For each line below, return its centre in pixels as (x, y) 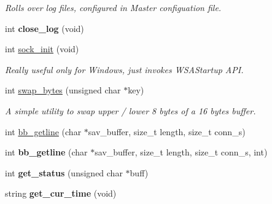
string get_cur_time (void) (61, 193)
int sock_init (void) (42, 49)
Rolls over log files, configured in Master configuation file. (113, 7)
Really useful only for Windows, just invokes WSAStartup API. (124, 69)
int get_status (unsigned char (64, 172)
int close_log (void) (45, 28)
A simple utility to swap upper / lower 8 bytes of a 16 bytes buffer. (130, 110)
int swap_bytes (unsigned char (63, 90)
